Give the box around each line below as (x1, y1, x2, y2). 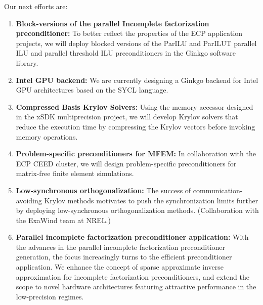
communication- (193, 185, 243, 195)
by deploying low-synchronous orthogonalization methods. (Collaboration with (16, 205, 259, 215)
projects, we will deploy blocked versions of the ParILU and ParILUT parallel (16, 37, 257, 48)
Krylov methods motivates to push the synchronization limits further (44, 195, 258, 205)
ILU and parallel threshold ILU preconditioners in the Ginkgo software (16, 48, 236, 58)
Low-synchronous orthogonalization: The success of (16, 185, 191, 195)
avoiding (16, 195, 42, 205)
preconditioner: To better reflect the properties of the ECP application (16, 28, 243, 38)
